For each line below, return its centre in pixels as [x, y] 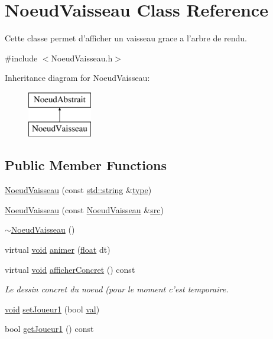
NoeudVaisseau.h [82, 58]
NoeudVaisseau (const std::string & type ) [78, 190]
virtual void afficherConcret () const [70, 269]
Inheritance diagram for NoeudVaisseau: [77, 78]
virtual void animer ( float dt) [58, 250]
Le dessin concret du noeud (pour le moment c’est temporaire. [117, 289]
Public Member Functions [86, 165]
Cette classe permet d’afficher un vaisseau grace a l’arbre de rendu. [126, 38]
